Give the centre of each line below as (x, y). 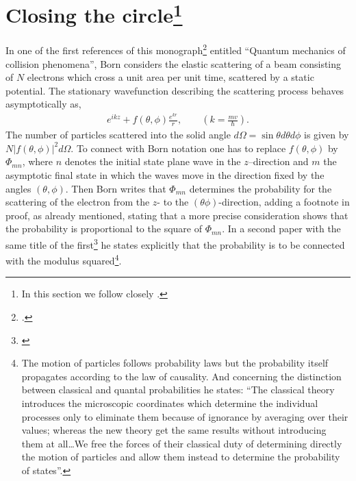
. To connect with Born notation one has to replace (178, 148)
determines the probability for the (260, 188)
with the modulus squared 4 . (64, 259)
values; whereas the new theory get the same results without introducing (174, 430)
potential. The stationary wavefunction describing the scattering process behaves (175, 90)
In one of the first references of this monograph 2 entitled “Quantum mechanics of (176, 49)
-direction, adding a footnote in (284, 202)
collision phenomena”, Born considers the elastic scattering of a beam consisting (174, 63)
